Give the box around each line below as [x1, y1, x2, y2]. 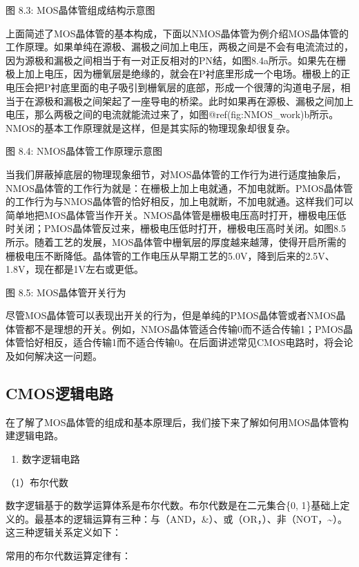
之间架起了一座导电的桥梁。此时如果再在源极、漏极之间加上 [82, 93, 353, 108]
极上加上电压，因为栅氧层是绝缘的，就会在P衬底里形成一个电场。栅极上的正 [6, 66, 351, 81]
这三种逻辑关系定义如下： [6, 525, 122, 539]
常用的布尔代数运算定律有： [6, 548, 131, 563]
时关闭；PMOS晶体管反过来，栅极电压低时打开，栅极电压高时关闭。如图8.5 [6, 221, 346, 236]
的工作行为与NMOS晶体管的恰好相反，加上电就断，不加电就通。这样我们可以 [6, 194, 354, 209]
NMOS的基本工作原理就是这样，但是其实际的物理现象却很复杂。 [6, 120, 296, 135]
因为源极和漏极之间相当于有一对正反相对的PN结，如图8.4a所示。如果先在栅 [6, 52, 346, 67]
